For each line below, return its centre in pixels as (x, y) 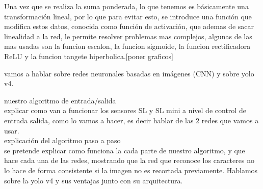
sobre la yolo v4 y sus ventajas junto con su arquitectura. (94, 180)
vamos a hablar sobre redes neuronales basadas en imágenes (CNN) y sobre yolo (129, 73)
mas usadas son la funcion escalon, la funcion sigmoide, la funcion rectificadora (127, 46)
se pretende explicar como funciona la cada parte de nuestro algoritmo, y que (125, 150)
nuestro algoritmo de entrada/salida (60, 100)
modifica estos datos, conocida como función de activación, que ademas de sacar (129, 26)
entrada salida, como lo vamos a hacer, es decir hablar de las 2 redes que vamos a (131, 120)
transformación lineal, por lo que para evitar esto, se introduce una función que (128, 16)
